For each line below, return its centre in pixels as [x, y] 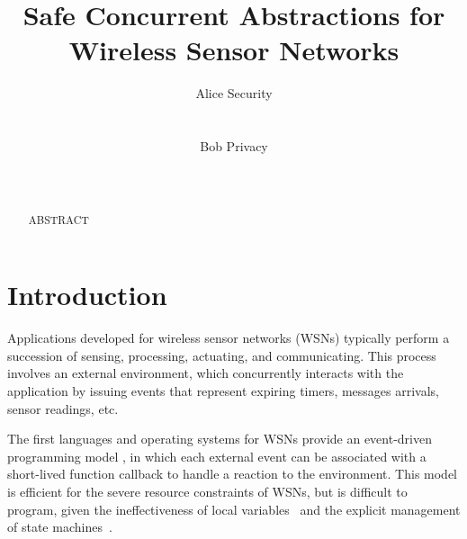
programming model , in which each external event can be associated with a [217, 456]
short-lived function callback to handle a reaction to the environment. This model [233, 474]
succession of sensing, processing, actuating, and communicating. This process [222, 355]
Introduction [87, 295]
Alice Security [234, 93]
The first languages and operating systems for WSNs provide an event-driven [220, 439]
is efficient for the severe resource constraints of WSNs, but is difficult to [207, 492]
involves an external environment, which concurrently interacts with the [206, 373]
